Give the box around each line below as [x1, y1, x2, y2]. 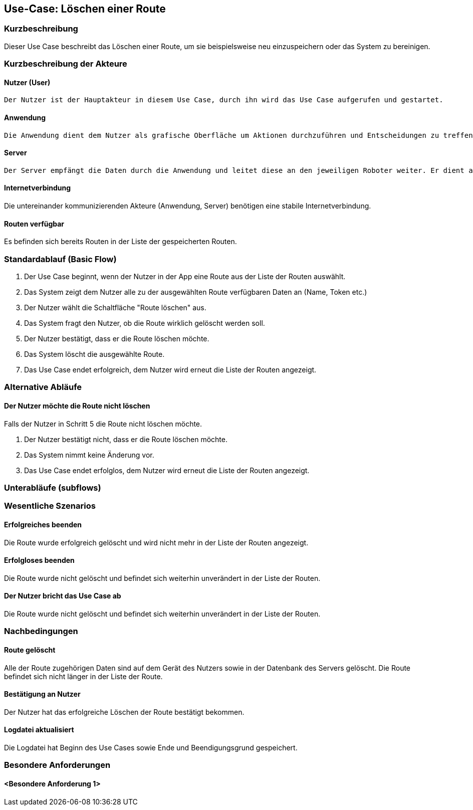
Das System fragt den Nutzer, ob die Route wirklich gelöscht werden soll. [24, 319, 265, 328]
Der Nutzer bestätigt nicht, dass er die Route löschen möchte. [24, 435, 227, 444]
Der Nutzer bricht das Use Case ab [4, 591, 121, 600]
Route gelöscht [4, 646, 56, 654]
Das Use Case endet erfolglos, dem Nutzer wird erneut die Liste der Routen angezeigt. [24, 466, 310, 475]
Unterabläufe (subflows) [4, 482, 101, 493]
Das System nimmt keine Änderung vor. [24, 450, 154, 459]
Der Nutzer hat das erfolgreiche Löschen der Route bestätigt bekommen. [4, 707, 245, 716]
